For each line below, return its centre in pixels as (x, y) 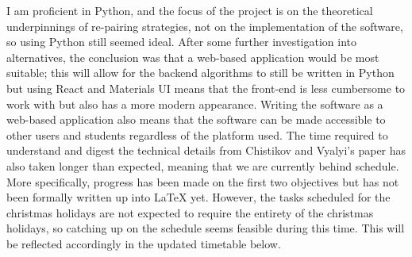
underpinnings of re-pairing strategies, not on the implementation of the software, (205, 26)
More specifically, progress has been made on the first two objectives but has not (203, 181)
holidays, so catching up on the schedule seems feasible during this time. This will (206, 228)
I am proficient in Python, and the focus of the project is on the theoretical (190, 10)
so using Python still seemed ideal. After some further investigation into (181, 42)
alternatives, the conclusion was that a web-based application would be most (193, 57)
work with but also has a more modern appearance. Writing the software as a (195, 104)
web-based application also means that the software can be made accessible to (196, 119)
